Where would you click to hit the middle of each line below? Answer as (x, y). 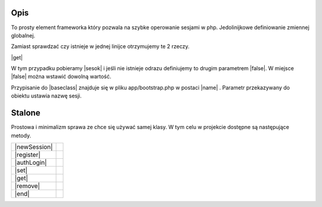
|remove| (27, 186)
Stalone (26, 113)
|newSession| (34, 147)
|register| (28, 155)
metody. (21, 135)
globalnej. (23, 35)
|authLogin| (31, 162)
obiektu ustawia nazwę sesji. (46, 96)
